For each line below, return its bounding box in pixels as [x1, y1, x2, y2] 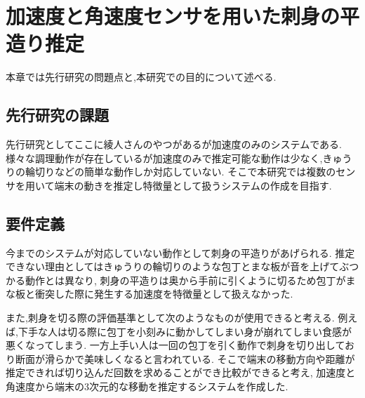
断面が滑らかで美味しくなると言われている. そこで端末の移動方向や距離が [15, 351, 355, 366]
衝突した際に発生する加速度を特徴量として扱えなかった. [34, 286, 293, 301]
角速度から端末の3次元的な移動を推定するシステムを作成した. [6, 379, 288, 394]
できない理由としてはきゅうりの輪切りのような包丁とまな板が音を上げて [6, 259, 340, 274]
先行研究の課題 [6, 104, 109, 126]
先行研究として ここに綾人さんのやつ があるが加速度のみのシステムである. [6, 137, 342, 152]
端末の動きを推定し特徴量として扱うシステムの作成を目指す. [54, 178, 332, 192]
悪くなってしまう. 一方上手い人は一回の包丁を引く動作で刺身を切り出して [6, 338, 345, 352]
